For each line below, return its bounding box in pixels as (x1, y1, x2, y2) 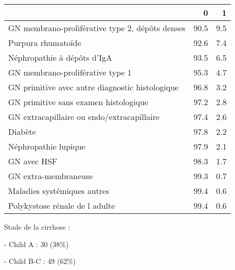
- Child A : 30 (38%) (4, 238, 69, 249)
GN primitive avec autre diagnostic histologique (8, 81, 179, 93)
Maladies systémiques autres (8, 185, 110, 197)
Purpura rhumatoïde (8, 37, 82, 48)
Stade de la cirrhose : (4, 222, 70, 232)
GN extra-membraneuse (8, 170, 93, 182)
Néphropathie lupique (8, 140, 86, 152)
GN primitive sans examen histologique (8, 96, 148, 108)
